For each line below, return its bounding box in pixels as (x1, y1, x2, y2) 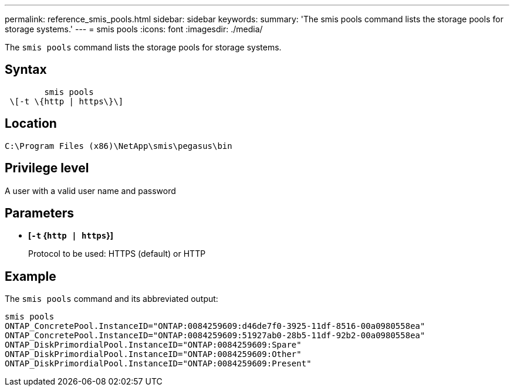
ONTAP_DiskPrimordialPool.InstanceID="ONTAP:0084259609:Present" (5, 359, 312, 369)
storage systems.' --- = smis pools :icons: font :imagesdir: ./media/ (5, 24, 263, 34)
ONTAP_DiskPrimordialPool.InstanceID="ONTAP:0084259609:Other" (5, 349, 302, 359)
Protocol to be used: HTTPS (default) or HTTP (28, 249, 206, 259)
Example (5, 268, 56, 284)
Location (5, 116, 57, 131)
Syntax (5, 62, 47, 77)
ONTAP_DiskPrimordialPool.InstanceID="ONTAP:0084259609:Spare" (5, 340, 302, 350)
